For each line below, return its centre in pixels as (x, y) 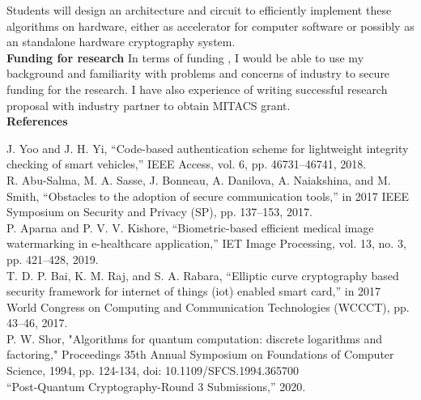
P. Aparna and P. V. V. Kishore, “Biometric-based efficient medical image (190, 227)
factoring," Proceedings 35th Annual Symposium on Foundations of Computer (200, 354)
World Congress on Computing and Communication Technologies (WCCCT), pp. (208, 306)
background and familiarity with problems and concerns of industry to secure (198, 73)
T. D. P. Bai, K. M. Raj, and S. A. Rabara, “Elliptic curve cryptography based (203, 275)
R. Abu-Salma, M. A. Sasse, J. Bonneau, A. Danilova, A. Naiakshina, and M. (199, 179)
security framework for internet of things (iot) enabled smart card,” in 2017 (194, 291)
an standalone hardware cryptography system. (121, 42)
